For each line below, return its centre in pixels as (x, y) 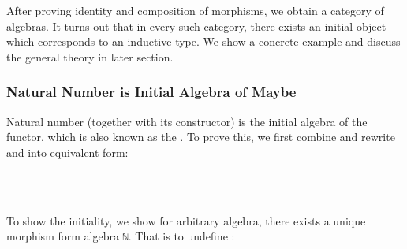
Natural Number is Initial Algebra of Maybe (151, 92)
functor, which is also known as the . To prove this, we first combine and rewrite (201, 137)
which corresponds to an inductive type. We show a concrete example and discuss (203, 41)
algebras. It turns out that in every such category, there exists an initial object (196, 26)
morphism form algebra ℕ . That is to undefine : (121, 236)
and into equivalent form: (67, 152)
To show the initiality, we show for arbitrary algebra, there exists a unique (186, 220)
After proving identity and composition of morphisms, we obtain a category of (195, 10)
